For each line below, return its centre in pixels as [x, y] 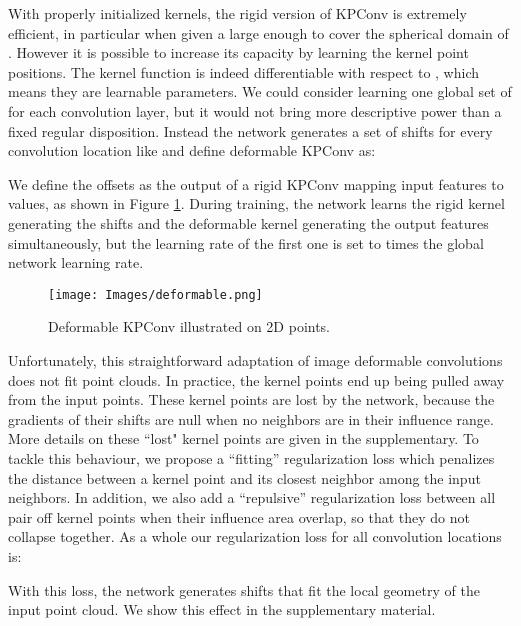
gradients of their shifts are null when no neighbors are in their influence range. [251, 418]
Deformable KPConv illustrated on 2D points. [189, 326]
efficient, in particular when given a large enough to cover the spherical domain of [258, 32]
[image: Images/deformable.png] [155, 294]
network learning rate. [76, 262]
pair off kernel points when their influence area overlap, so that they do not [239, 516]
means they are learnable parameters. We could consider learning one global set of [260, 91]
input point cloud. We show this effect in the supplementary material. [222, 609]
